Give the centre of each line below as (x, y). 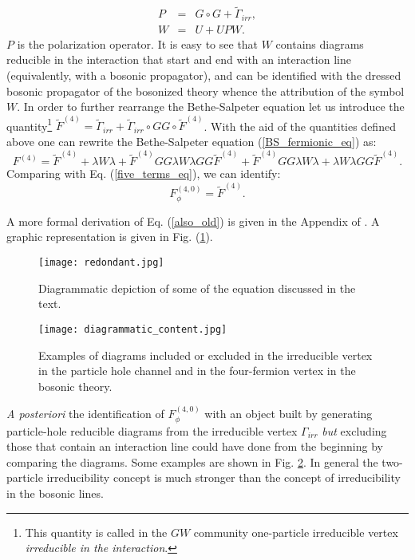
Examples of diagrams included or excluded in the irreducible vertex (206, 355)
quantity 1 (30, 124)
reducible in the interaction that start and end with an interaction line (179, 59)
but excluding (354, 430)
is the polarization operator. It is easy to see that (138, 43)
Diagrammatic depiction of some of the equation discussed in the (197, 288)
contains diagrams (320, 43)
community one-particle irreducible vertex (296, 532)
